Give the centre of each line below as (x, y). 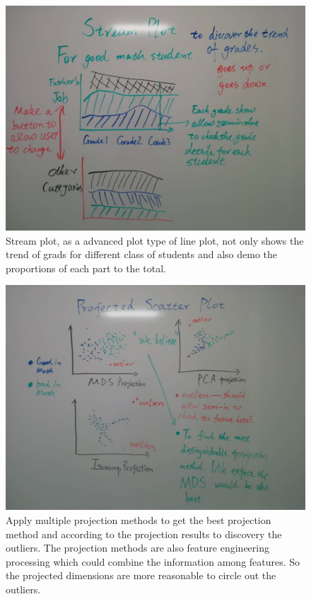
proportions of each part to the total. (86, 268)
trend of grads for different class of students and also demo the (142, 254)
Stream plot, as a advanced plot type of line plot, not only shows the (155, 240)
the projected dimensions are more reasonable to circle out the (141, 575)
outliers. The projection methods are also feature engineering (137, 548)
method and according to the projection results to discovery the (144, 534)
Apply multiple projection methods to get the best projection (139, 519)
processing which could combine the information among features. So (153, 561)
